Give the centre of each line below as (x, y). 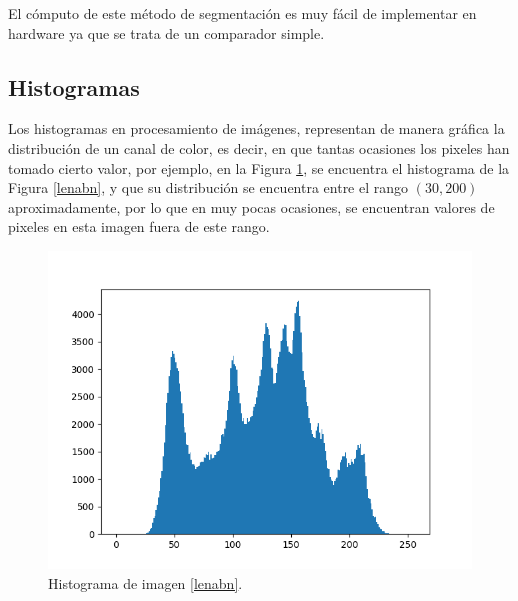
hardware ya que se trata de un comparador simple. (166, 32)
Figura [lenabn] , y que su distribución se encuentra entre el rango (208, 187)
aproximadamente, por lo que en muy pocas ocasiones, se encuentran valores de (251, 206)
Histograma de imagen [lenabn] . (145, 582)
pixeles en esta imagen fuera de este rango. (139, 226)
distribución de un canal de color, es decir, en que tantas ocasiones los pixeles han (259, 147)
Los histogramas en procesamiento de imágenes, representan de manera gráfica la (256, 128)
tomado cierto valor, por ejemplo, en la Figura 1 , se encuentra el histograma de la (259, 167)
